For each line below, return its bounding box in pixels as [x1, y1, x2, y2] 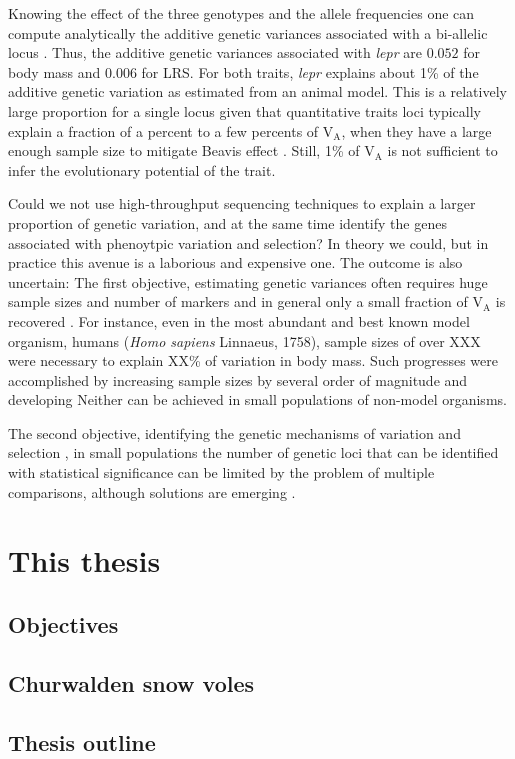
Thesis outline [8, 726, 156, 757]
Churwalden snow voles [8, 667, 255, 698]
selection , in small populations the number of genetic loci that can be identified [8, 442, 499, 463]
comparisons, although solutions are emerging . [8, 481, 296, 502]
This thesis [8, 540, 161, 581]
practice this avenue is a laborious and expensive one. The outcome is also [8, 252, 463, 273]
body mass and [8, 61, 101, 82]
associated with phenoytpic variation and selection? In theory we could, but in [8, 232, 489, 253]
